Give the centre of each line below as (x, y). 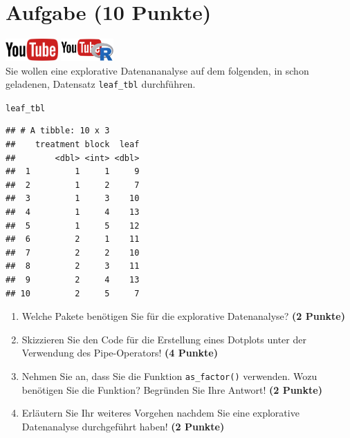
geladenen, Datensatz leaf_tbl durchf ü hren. (101, 84)
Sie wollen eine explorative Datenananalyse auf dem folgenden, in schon (157, 70)
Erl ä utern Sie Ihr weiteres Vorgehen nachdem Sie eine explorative (160, 413)
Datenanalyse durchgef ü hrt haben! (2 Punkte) (123, 426)
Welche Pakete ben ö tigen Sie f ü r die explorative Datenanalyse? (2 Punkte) (183, 316)
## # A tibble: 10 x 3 (58, 131)
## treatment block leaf (73, 145)
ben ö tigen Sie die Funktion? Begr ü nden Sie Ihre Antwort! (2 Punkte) (172, 389)
